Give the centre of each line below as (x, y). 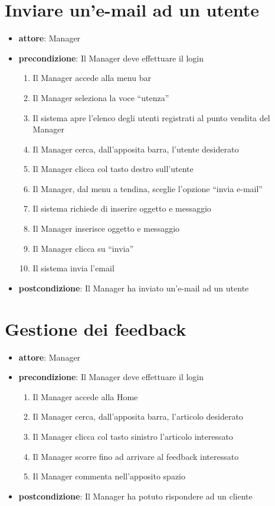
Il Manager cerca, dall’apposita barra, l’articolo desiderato (138, 416)
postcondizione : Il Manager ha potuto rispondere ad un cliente (135, 496)
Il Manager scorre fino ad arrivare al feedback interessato (136, 456)
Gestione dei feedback (96, 328)
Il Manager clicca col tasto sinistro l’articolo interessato (133, 436)
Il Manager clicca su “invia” (83, 248)
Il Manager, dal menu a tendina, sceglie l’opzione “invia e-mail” (148, 188)
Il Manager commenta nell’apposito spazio (109, 476)
